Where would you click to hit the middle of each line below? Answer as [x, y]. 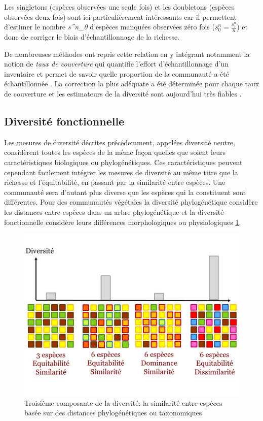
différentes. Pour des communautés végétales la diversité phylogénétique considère [131, 202]
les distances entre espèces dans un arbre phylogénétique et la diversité [114, 212]
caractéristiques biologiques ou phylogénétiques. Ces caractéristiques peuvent [123, 162]
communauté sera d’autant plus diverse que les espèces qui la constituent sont [125, 192]
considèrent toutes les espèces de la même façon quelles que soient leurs [115, 152]
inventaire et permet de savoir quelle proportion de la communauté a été [117, 73]
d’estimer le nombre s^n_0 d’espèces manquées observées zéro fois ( [109, 27]
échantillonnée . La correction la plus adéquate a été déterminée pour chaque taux [132, 84]
